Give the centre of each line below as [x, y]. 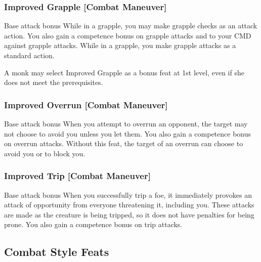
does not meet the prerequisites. [54, 82]
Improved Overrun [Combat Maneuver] [86, 104]
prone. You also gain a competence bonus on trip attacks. [93, 224]
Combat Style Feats [57, 252]
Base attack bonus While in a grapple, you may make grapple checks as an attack [131, 26]
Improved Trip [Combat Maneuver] [77, 176]
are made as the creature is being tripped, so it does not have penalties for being [129, 214]
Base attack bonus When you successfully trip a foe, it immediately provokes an [128, 194]
